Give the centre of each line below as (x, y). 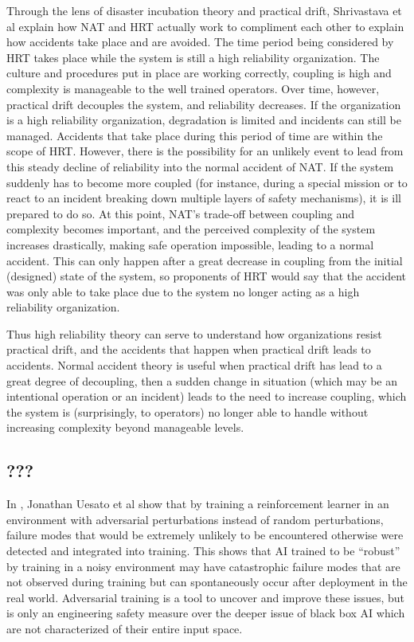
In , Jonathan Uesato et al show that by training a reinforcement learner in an (198, 504)
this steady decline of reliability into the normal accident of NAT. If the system (200, 166)
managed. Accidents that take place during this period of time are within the (195, 135)
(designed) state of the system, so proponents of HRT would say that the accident (207, 276)
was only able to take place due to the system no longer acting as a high (183, 291)
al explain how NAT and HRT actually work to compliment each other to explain (205, 26)
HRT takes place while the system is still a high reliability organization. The (193, 57)
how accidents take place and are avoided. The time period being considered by (200, 42)
